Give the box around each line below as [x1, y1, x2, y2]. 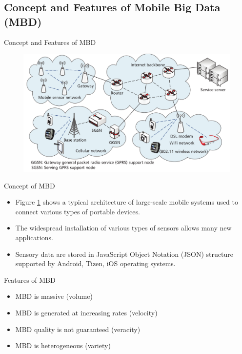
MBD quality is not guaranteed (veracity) [15, 324, 141, 334]
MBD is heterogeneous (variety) [15, 340, 111, 351]
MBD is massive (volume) [15, 291, 93, 301]
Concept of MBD [4, 180, 55, 190]
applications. [15, 232, 53, 242]
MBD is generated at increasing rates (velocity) [15, 307, 158, 317]
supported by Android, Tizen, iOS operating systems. [15, 258, 176, 269]
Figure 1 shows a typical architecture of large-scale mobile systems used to [15, 197, 239, 207]
